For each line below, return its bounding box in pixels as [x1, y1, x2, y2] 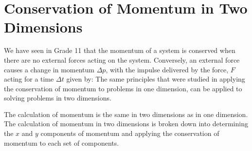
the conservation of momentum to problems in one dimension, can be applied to [4, 83, 242, 93]
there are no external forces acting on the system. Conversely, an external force [4, 54, 240, 65]
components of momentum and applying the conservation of [40, 128, 219, 138]
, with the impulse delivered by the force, [106, 64, 229, 74]
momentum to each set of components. [4, 137, 119, 148]
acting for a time [4, 74, 54, 84]
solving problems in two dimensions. [4, 93, 111, 103]
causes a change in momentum [4, 64, 95, 74]
